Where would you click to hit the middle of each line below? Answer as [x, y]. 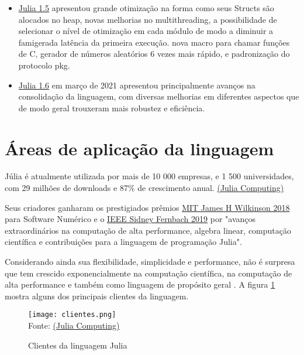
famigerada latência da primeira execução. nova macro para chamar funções [154, 42]
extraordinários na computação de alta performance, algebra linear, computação [148, 230]
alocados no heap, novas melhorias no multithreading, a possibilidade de [148, 19]
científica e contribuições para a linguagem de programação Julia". [123, 242]
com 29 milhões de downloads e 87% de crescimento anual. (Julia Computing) [144, 188]
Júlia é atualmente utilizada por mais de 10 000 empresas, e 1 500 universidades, [149, 176]
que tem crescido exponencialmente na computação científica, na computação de [148, 273]
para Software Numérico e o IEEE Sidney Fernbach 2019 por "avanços [130, 219]
